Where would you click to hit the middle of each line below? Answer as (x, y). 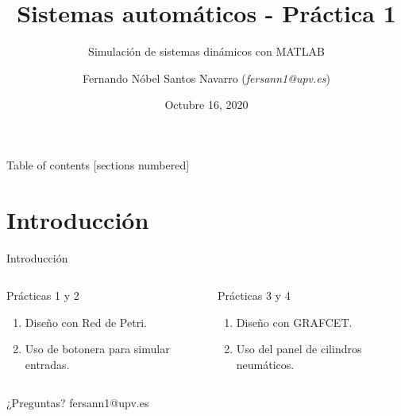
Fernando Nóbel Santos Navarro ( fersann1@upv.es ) (206, 78)
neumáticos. (265, 364)
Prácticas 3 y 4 (254, 295)
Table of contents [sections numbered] (98, 164)
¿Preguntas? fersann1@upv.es (78, 402)
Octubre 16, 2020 (206, 105)
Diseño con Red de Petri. (86, 322)
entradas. (47, 364)
